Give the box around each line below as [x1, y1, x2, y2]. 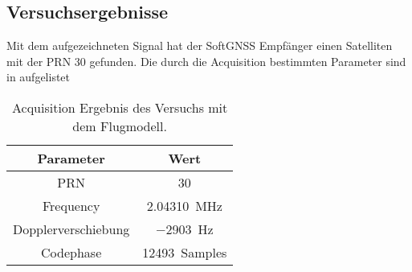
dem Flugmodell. [72, 116, 167, 135]
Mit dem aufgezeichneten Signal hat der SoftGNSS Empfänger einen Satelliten [6, 37, 393, 54]
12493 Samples [142, 242, 227, 262]
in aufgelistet [6, 68, 71, 85]
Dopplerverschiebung [13, 219, 130, 238]
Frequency [42, 196, 100, 215]
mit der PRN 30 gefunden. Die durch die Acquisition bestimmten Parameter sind [6, 52, 406, 69]
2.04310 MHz [146, 196, 222, 215]
